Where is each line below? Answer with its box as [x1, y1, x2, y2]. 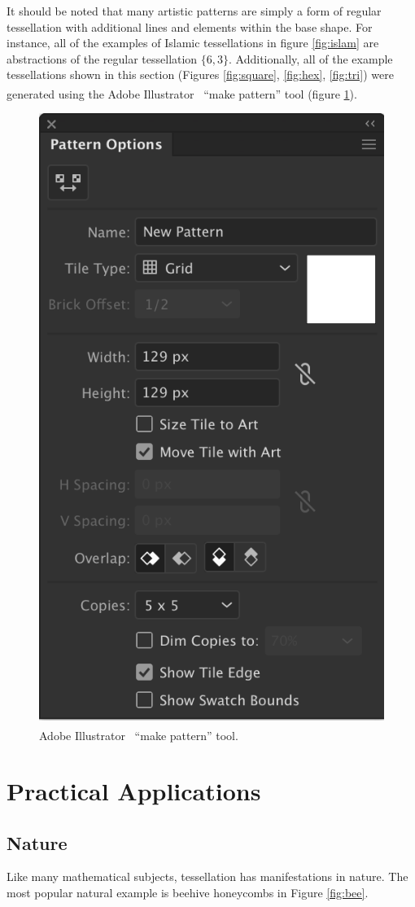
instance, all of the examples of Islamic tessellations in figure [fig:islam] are [7, 34, 379, 51]
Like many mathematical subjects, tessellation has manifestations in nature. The [7, 868, 408, 885]
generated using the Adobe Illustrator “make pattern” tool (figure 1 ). [7, 85, 357, 102]
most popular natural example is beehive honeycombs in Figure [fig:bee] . [7, 884, 369, 901]
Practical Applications [7, 774, 261, 808]
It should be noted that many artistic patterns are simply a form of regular [7, 2, 382, 19]
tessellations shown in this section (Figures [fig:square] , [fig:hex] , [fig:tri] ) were [7, 66, 394, 83]
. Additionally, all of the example [229, 50, 393, 67]
